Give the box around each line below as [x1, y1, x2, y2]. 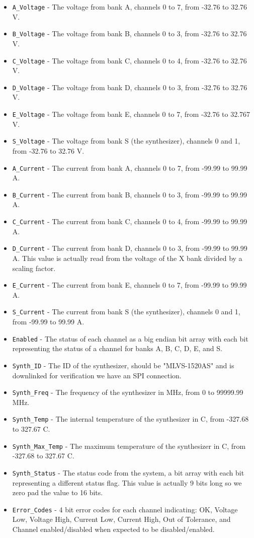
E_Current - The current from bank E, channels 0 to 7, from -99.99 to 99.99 [12, 280, 247, 290]
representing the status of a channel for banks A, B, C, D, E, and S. [12, 343, 222, 354]
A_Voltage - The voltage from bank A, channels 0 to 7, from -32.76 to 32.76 [12, 2, 247, 12]
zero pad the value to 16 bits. [12, 487, 103, 498]
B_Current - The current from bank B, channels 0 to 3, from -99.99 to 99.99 [12, 189, 247, 199]
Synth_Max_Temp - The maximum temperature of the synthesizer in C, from [12, 440, 246, 451]
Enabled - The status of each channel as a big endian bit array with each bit [12, 333, 248, 344]
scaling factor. [12, 262, 56, 273]
